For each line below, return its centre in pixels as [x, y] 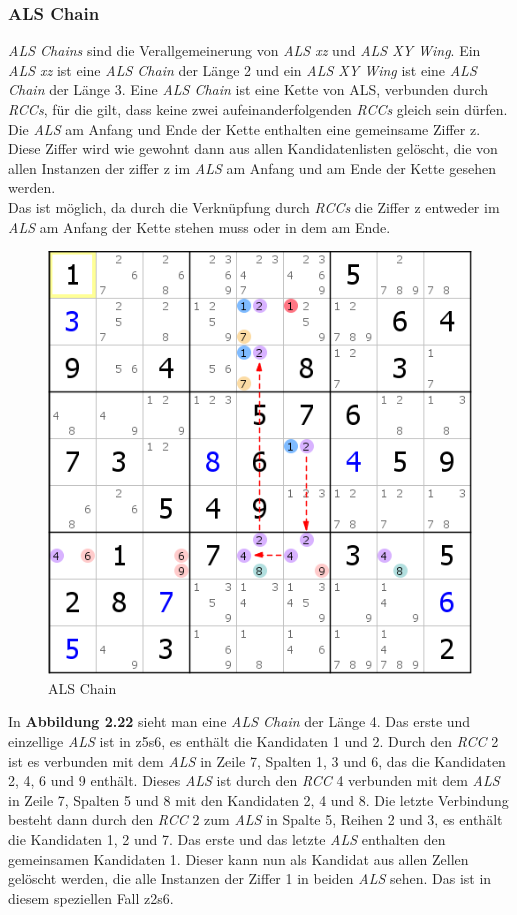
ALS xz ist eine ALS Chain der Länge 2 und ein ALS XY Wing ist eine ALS [242, 69]
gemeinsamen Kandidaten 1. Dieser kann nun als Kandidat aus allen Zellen [238, 858]
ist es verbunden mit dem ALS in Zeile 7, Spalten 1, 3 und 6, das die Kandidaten [257, 760]
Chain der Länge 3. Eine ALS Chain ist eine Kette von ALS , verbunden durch [248, 89]
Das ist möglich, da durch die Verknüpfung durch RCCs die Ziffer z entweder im [254, 206]
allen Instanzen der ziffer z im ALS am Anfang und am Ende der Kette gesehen [252, 167]
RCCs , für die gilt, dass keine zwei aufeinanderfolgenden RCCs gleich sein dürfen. [258, 109]
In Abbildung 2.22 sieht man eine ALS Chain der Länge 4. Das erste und [239, 721]
